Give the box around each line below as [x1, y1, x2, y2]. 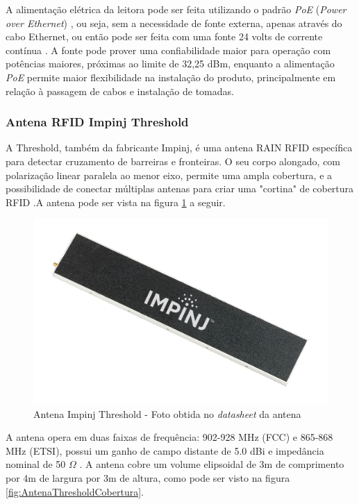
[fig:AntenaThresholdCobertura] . [6, 484, 144, 498]
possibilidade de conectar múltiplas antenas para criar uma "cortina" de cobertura [6, 181, 354, 196]
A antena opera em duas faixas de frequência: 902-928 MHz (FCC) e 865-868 [6, 430, 333, 444]
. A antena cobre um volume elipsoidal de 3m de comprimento [79, 457, 344, 471]
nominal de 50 [6, 457, 66, 471]
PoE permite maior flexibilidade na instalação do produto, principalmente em [6, 69, 336, 84]
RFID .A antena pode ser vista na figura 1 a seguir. [6, 194, 226, 209]
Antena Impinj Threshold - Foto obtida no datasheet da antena [33, 406, 301, 421]
